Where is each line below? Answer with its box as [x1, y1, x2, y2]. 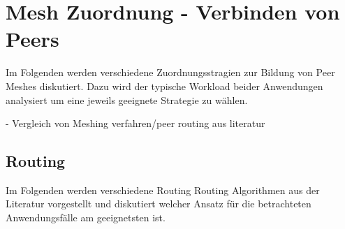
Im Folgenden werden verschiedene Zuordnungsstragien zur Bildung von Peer [6, 65, 335, 80]
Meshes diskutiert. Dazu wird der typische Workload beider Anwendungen [6, 78, 323, 93]
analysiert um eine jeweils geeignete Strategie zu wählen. [6, 92, 248, 107]
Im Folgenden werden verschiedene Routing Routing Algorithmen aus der [6, 182, 320, 197]
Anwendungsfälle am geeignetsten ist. [6, 210, 166, 225]
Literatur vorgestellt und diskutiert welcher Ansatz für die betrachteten [6, 196, 311, 211]
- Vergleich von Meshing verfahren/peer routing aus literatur [6, 116, 265, 131]
